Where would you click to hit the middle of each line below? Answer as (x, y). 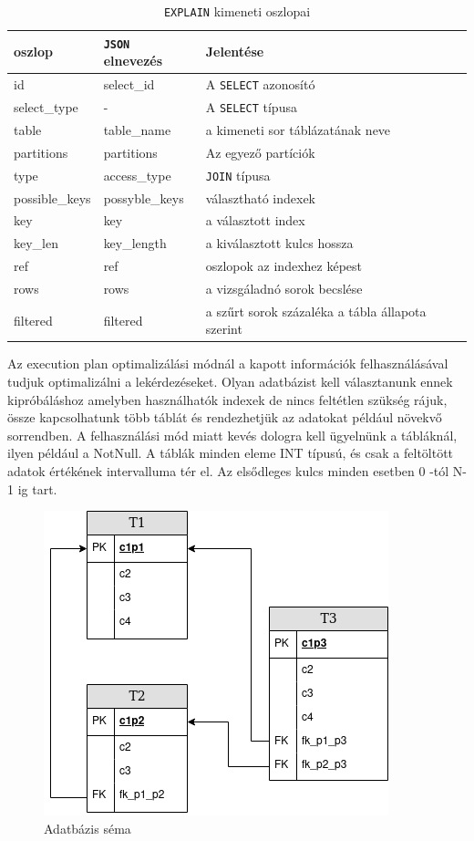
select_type (46, 107)
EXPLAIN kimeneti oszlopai (237, 11)
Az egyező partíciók (260, 152)
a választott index (255, 220)
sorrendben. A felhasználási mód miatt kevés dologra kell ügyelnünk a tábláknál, (232, 435)
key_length (135, 243)
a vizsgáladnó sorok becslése (284, 288)
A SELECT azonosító (260, 84)
